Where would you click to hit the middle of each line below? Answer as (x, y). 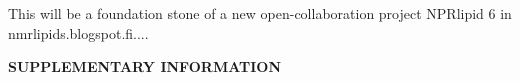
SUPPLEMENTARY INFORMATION (145, 66)
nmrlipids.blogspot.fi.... (78, 32)
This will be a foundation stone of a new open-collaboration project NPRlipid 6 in (260, 13)
